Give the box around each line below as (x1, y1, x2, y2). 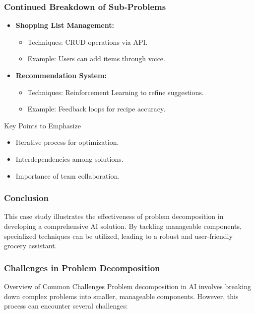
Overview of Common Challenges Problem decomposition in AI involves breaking (4, 281, 251, 291)
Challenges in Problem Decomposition (4, 261, 160, 274)
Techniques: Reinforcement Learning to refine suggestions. (27, 87, 204, 97)
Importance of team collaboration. (15, 170, 120, 181)
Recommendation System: (15, 70, 107, 80)
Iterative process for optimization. (15, 137, 119, 147)
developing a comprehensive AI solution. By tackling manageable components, (4, 220, 242, 231)
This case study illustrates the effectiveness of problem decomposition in (4, 211, 224, 221)
